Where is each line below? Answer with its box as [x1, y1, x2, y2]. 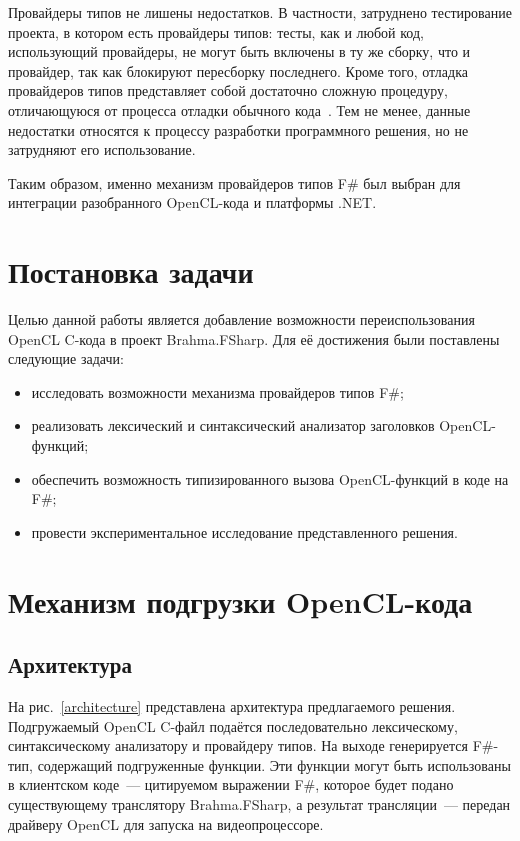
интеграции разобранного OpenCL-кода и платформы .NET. [8, 192, 377, 213]
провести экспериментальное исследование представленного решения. [31, 521, 458, 542]
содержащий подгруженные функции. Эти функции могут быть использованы [37, 754, 511, 775]
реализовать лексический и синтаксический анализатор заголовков [31, 415, 435, 436]
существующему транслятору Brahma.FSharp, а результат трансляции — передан [8, 793, 511, 814]
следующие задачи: [8, 348, 124, 369]
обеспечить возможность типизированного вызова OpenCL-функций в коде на [31, 468, 509, 489]
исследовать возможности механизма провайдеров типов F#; [31, 381, 404, 402]
